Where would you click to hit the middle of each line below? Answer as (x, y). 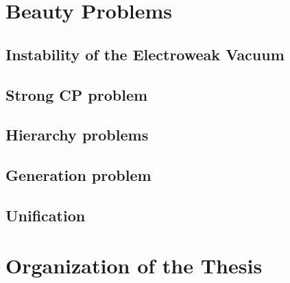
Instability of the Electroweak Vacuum (145, 54)
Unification (46, 215)
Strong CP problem (77, 94)
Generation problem (78, 175)
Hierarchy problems (77, 135)
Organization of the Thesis (134, 266)
